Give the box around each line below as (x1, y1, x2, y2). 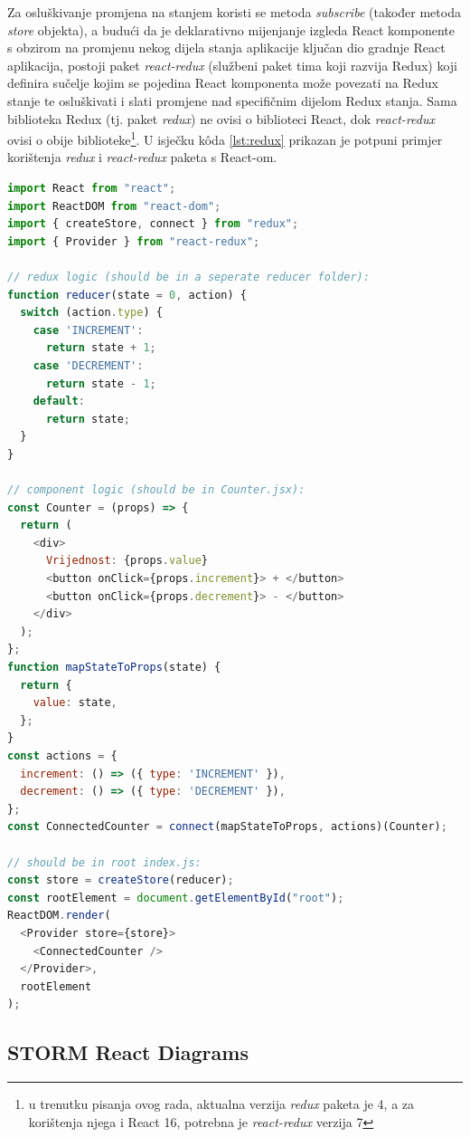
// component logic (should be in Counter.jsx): (7, 483, 305, 497)
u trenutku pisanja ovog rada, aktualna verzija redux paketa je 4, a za (28, 1094, 415, 1113)
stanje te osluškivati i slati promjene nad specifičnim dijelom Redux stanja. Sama (7, 91, 457, 110)
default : (33, 395, 85, 408)
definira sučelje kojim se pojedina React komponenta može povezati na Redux (7, 73, 438, 92)
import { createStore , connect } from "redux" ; (7, 217, 299, 231)
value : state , (33, 696, 117, 710)
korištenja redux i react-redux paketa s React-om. (7, 148, 277, 167)
